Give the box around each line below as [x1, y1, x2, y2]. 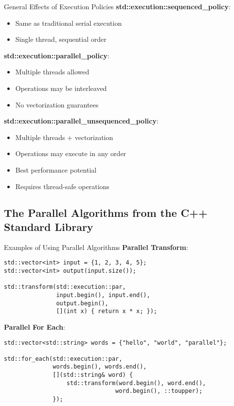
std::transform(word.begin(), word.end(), [66, 379, 206, 387]
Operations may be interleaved [15, 83, 107, 93]
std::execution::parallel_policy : [4, 50, 109, 60]
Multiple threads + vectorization [15, 132, 113, 142]
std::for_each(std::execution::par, [4, 355, 123, 362]
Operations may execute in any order [15, 148, 126, 159]
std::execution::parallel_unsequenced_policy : [4, 116, 159, 126]
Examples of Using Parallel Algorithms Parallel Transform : [4, 242, 188, 252]
